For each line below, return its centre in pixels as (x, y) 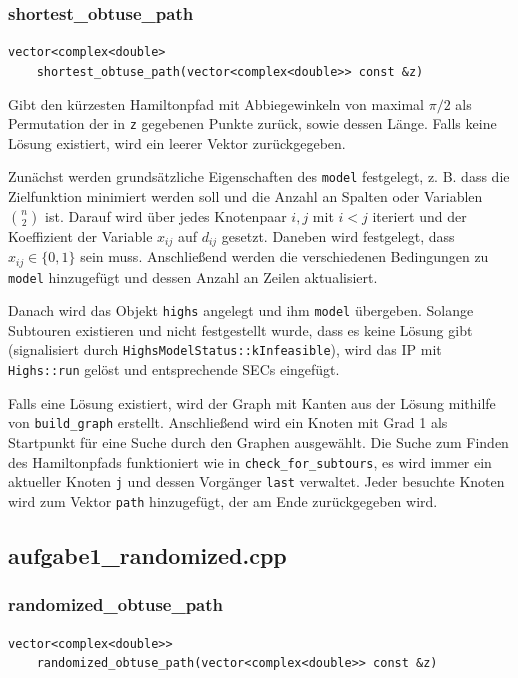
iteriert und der (419, 215)
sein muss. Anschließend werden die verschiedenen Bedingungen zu (284, 256)
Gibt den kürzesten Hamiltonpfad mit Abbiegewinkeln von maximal (216, 103)
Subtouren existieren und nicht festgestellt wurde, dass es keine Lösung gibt (240, 329)
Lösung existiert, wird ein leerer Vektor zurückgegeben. (177, 142)
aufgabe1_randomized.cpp (147, 554)
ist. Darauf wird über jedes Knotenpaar (166, 215)
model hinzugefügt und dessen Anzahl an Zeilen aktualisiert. (193, 276)
